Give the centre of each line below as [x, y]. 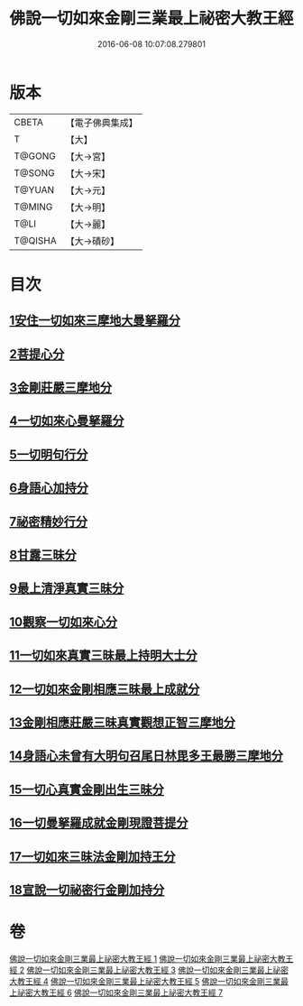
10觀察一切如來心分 [64, 622]
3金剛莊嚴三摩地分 [61, 388]
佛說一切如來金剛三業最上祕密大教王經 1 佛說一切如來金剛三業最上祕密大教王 [151, 958]
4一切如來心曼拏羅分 [67, 421]
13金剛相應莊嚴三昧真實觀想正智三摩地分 [123, 722]
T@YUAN [34, 189]
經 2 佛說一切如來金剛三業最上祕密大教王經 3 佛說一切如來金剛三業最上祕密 [149, 970]
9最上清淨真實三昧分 [67, 589]
